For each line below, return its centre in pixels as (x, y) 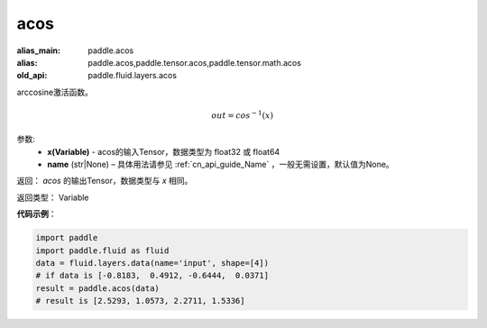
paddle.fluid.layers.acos (133, 76)
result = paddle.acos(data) (97, 288)
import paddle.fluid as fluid (102, 251)
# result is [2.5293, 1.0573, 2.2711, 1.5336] (140, 301)
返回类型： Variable (53, 197)
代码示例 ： (37, 214)
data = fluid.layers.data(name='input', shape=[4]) (152, 263)
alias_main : (38, 50)
